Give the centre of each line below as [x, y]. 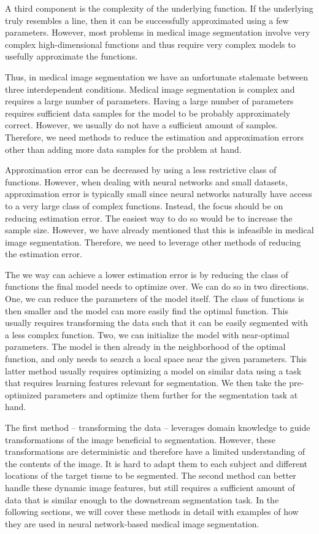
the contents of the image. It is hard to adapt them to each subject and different [156, 463]
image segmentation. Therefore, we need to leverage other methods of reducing [153, 242]
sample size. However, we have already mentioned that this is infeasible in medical [159, 230]
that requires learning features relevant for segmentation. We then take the [146, 383]
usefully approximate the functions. [71, 56]
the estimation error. [44, 254]
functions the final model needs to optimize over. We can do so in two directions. [157, 286]
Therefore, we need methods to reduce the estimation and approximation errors [154, 137]
